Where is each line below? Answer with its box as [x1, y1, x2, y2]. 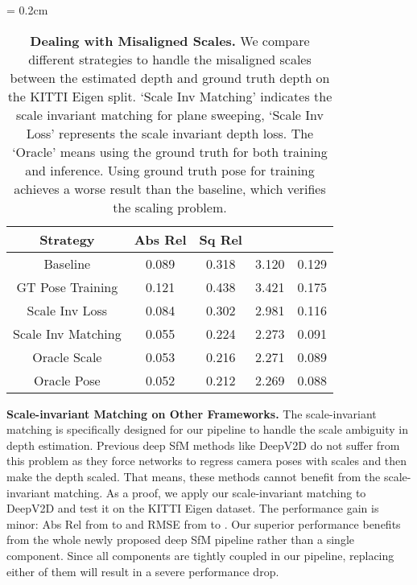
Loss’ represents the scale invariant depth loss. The [26, 123, 314, 142]
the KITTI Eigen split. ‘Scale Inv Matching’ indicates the [7, 86, 332, 105]
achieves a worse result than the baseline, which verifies [14, 179, 326, 198]
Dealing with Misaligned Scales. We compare [30, 31, 310, 50]
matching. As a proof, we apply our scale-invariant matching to [53, 484, 366, 501]
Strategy [39, 229, 95, 249]
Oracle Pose [34, 370, 101, 389]
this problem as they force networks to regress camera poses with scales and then [6, 452, 407, 469]
